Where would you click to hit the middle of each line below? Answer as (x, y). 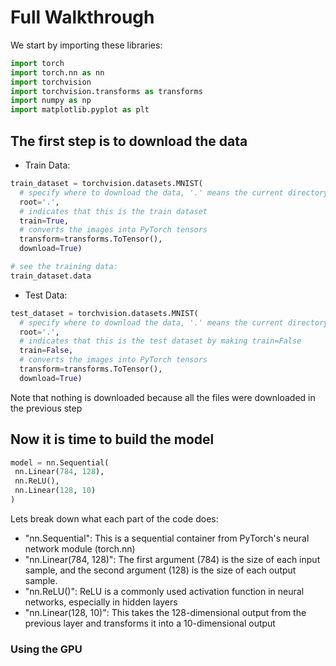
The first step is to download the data (129, 141)
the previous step (46, 408)
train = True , (44, 221)
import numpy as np (51, 101)
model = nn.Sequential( (60, 462)
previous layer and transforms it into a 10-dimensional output (150, 623)
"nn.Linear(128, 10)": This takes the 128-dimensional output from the (165, 612)
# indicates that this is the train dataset (113, 211)
